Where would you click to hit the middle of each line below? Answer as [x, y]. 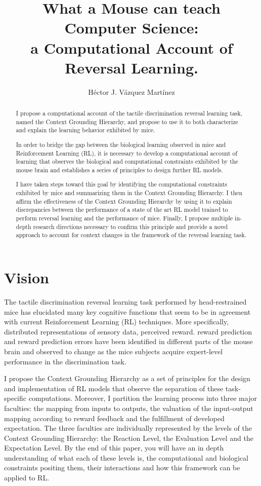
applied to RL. [27, 478]
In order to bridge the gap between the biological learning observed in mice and [121, 144]
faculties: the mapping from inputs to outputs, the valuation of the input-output [129, 408]
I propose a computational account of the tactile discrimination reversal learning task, [129, 113]
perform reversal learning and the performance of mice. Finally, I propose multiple [124, 218]
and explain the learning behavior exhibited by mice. [85, 130]
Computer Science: [132, 28]
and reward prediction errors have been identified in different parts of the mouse [128, 341]
